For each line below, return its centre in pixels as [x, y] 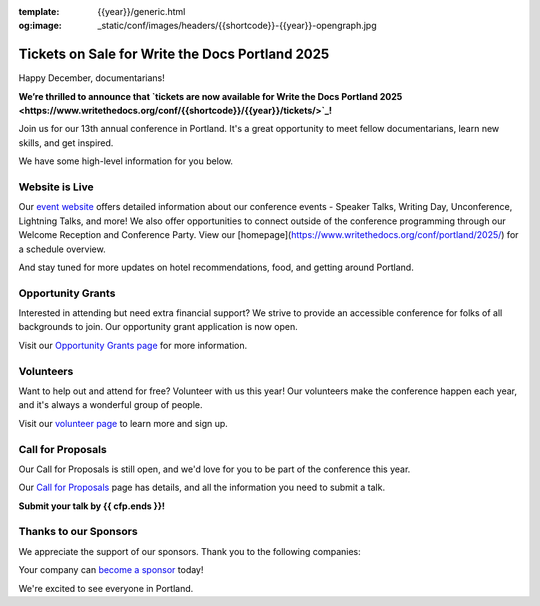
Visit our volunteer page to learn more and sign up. [123, 423]
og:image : [40, 26]
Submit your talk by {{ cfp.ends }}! [91, 506]
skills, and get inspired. [66, 142]
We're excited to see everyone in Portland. [106, 588]
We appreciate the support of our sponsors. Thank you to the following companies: [190, 551]
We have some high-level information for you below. [126, 161]
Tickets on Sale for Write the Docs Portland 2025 [174, 54]
